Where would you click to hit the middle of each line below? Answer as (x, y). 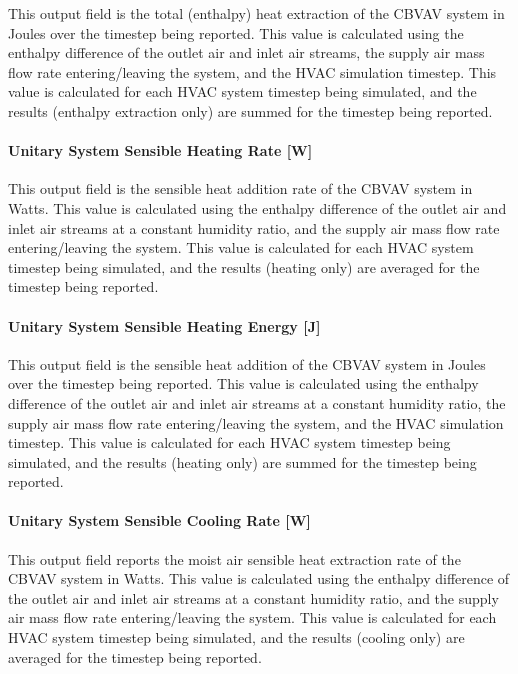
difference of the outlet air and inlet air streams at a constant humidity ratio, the (257, 402)
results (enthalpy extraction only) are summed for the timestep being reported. (250, 110)
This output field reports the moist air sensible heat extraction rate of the (234, 558)
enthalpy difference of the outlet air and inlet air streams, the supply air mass (246, 52)
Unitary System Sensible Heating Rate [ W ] (160, 150)
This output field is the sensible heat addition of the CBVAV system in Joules (247, 363)
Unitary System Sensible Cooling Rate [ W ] (159, 520)
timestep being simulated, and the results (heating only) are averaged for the (244, 266)
